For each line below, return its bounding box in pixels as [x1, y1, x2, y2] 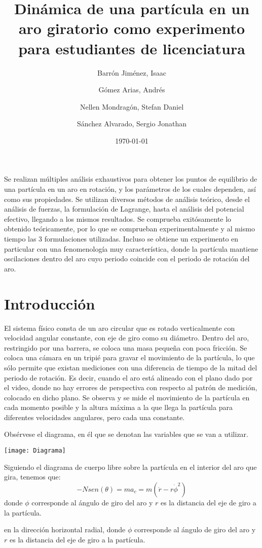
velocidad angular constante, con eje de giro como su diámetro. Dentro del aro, [4, 332, 249, 343]
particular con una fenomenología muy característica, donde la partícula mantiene [4, 243, 258, 254]
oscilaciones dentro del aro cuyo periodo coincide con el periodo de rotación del [4, 253, 250, 264]
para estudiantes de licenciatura [18, 38, 245, 58]
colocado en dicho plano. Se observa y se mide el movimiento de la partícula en [4, 392, 250, 402]
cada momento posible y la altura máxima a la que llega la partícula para [4, 402, 233, 413]
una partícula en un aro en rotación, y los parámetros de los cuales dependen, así [4, 184, 256, 194]
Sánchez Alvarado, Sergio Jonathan [77, 118, 187, 129]
